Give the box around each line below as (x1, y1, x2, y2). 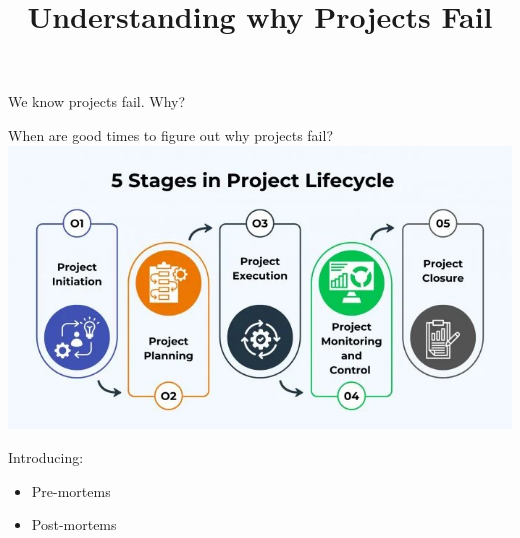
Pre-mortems (31, 480, 111, 501)
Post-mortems (31, 514, 117, 535)
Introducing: (8, 447, 84, 468)
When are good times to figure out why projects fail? (8, 124, 333, 145)
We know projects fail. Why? (8, 91, 186, 112)
